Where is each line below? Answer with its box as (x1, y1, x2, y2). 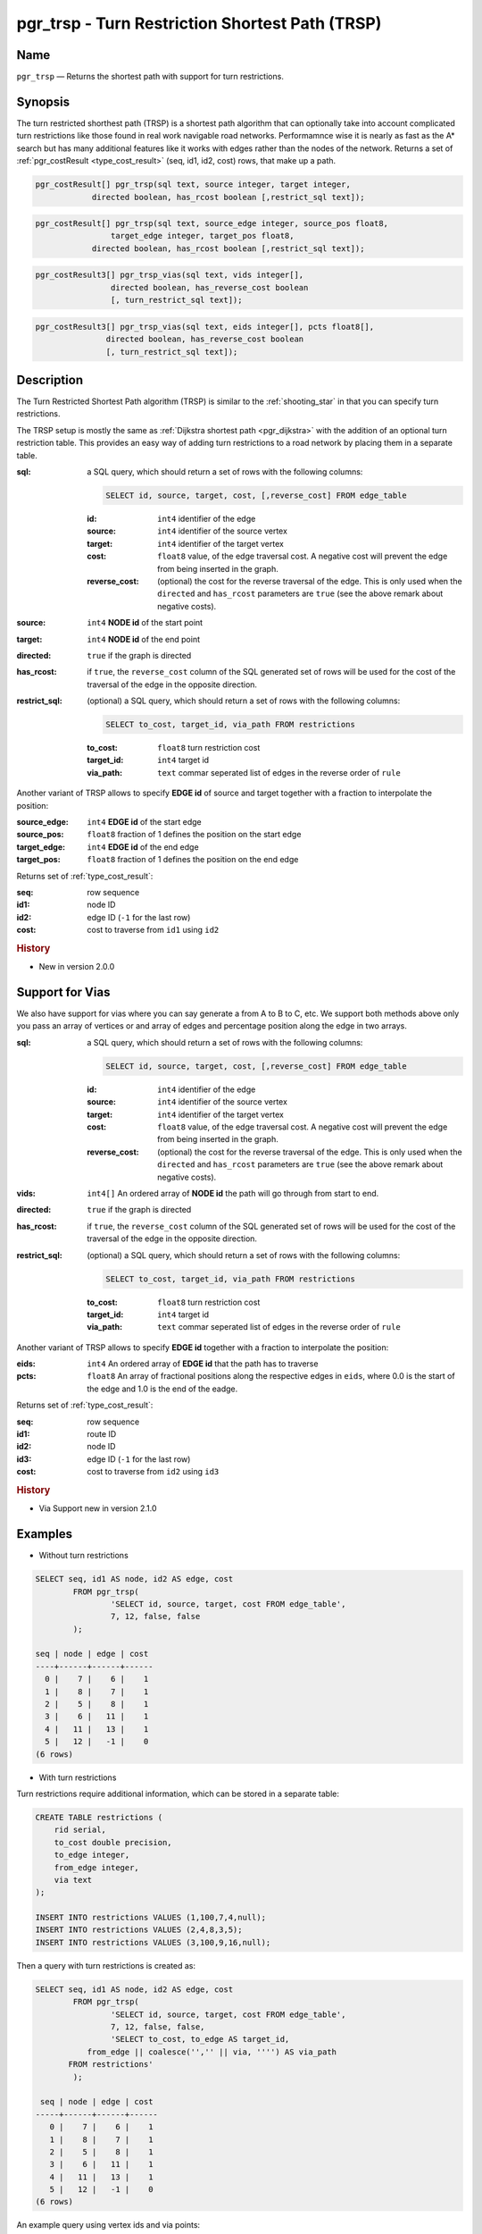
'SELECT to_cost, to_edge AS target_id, (110, 2034, 290, 2045)
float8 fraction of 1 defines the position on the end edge (87, 854, 299, 865)
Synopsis (16, 94, 71, 109)
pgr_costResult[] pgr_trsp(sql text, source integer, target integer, (35, 180, 352, 189)
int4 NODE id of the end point (87, 634, 201, 644)
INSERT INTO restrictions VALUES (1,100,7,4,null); (35, 1912, 267, 1923)
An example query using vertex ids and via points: (16, 2220, 201, 2230)
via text (54, 1875, 93, 1885)
